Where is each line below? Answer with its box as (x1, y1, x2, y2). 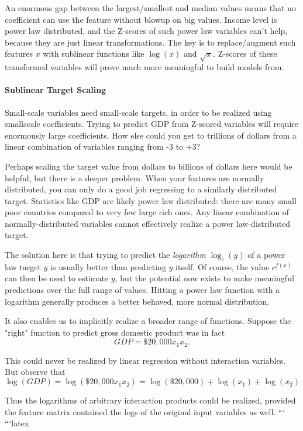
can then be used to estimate (5, 272, 109, 284)
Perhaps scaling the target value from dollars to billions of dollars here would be (5, 160, 292, 172)
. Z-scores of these (213, 47, 277, 60)
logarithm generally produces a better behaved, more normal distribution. (5, 295, 269, 307)
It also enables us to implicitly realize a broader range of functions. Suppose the (5, 315, 291, 327)
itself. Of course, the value (175, 260, 270, 273)
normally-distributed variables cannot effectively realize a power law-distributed (5, 217, 291, 229)
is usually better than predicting (50, 260, 166, 273)
